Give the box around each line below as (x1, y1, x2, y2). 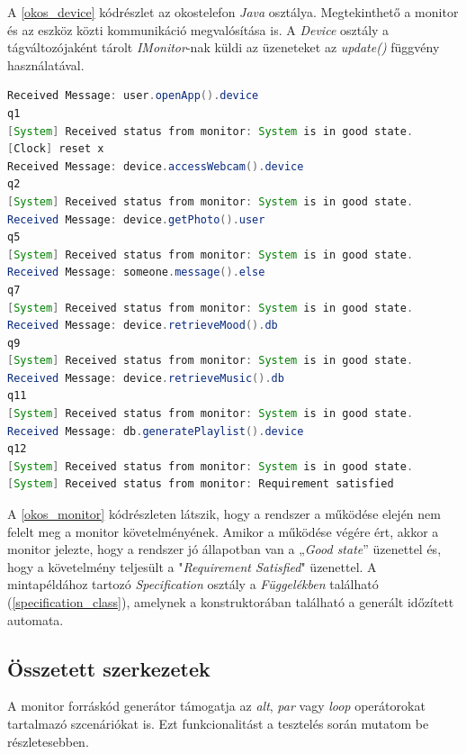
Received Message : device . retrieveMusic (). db (7, 371, 284, 385)
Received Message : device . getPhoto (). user (7, 213, 265, 226)
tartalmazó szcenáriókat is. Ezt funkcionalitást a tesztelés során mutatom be (7, 713, 429, 732)
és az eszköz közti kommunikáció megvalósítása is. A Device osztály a (7, 20, 390, 39)
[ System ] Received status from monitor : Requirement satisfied (7, 477, 394, 491)
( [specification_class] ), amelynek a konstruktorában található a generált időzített (7, 593, 454, 611)
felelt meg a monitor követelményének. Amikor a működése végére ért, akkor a (7, 522, 439, 541)
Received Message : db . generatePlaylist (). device (7, 424, 304, 438)
